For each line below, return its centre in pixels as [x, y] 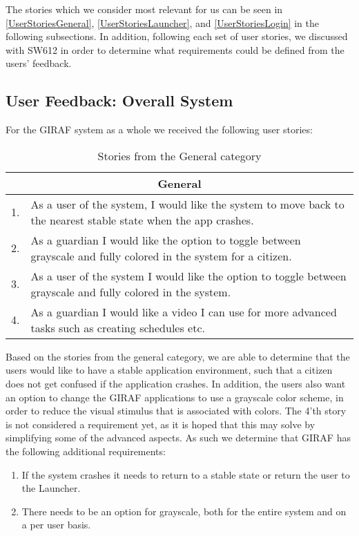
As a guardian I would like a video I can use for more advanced [184, 312]
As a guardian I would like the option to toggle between [166, 240]
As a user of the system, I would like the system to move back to [187, 204]
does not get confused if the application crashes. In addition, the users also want [176, 383]
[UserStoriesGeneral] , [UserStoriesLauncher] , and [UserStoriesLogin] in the [163, 22]
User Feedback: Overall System [119, 100]
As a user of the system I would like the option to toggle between [188, 276]
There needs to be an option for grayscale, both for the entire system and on [184, 511]
